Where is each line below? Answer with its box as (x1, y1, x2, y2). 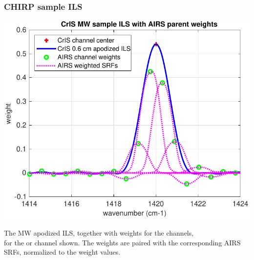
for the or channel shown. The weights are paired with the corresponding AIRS (4, 237, 241, 247)
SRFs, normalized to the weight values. (4, 247, 121, 257)
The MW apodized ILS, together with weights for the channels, (4, 227, 194, 238)
